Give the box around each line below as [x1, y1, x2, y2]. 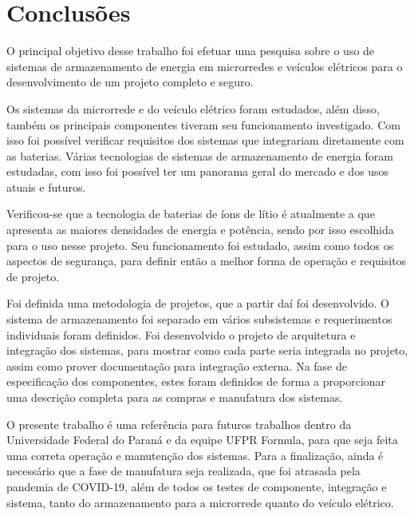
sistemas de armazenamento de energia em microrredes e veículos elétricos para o [6, 58, 403, 74]
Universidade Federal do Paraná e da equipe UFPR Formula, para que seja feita [6, 431, 398, 448]
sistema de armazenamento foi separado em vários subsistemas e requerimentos [6, 311, 392, 327]
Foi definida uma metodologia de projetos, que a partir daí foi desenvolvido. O [6, 295, 390, 312]
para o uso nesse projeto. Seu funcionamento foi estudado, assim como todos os [6, 236, 394, 253]
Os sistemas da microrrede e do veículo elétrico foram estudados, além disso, [6, 100, 380, 117]
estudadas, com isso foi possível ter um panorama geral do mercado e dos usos [6, 163, 389, 180]
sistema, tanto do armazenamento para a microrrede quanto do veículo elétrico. [6, 494, 394, 510]
